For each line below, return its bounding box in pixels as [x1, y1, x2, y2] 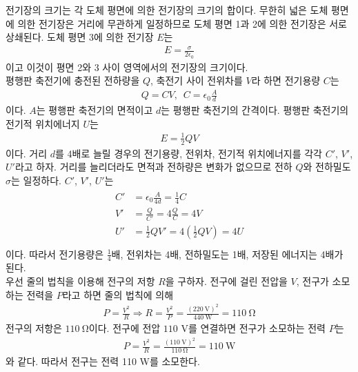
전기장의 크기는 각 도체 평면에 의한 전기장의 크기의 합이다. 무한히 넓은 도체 [6, 3, 328, 17]
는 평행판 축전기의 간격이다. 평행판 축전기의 [161, 103, 349, 117]
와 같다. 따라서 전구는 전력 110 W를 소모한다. [6, 354, 200, 369]
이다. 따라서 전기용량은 [6, 246, 104, 261]
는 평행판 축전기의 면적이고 [36, 103, 153, 117]
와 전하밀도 [303, 159, 351, 174]
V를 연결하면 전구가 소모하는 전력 [181, 320, 326, 335]
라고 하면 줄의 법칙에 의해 [62, 287, 174, 302]
